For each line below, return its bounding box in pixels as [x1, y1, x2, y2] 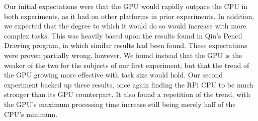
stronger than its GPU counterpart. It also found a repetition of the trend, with [4, 89, 250, 99]
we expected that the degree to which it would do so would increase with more [4, 20, 246, 31]
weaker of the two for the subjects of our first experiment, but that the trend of [4, 59, 249, 70]
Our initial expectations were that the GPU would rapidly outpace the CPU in [4, 1, 248, 11]
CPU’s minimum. [4, 108, 58, 119]
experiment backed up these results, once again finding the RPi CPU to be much [4, 79, 253, 89]
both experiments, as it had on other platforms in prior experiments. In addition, [4, 10, 254, 21]
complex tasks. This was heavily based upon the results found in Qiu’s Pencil [4, 30, 242, 40]
